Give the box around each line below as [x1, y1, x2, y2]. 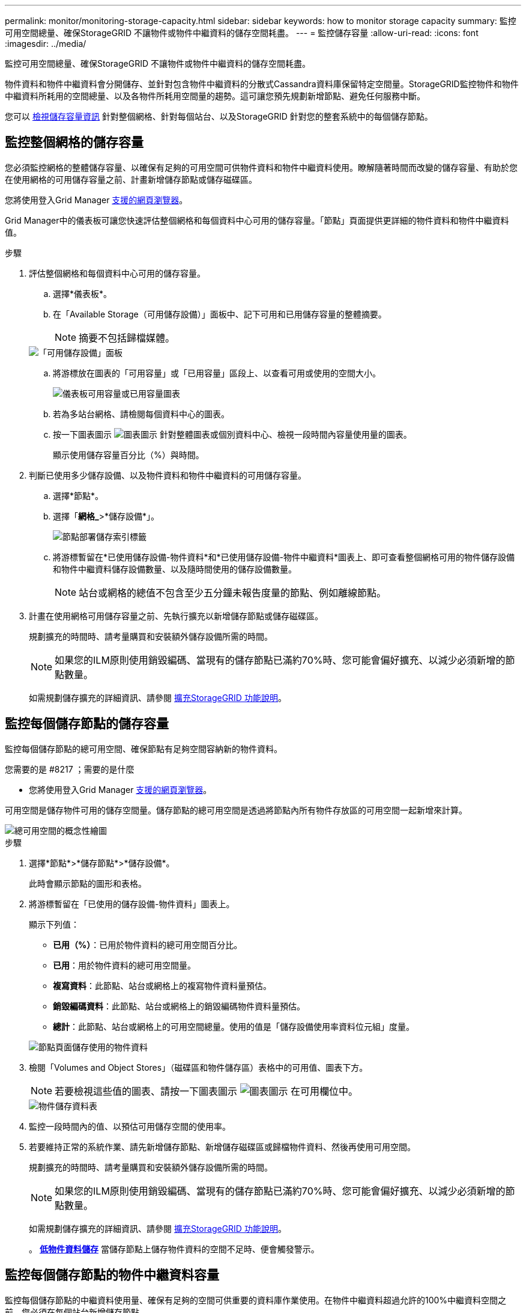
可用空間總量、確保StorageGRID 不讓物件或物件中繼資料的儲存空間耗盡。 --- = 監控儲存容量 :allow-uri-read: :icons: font [5, 28, 479, 38]
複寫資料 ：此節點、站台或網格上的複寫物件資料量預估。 [53, 980, 271, 991]
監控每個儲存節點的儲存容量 [5, 716, 169, 732]
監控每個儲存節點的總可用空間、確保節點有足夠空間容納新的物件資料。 [5, 743, 282, 754]
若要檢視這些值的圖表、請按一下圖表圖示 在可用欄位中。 [55, 1085, 358, 1097]
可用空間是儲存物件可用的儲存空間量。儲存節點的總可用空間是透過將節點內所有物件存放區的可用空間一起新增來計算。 [5, 804, 467, 815]
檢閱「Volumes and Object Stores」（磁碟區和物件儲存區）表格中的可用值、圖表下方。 [29, 1062, 368, 1073]
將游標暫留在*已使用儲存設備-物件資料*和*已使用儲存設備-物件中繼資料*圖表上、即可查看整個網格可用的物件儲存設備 [53, 551, 515, 562]
